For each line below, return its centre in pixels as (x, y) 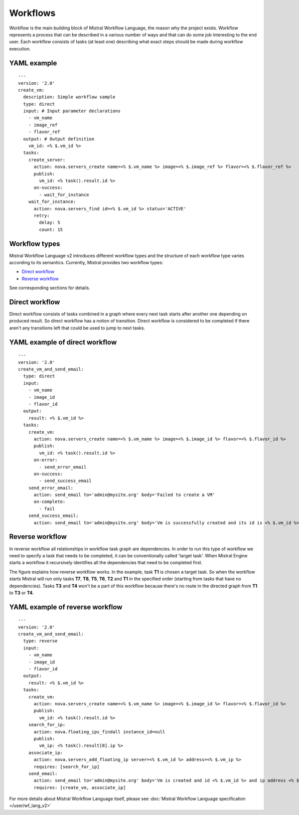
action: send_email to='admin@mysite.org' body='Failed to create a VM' (124, 495)
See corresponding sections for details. (50, 288)
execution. (20, 49)
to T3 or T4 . (22, 593)
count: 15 (51, 230)
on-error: (46, 460)
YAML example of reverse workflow (66, 607)
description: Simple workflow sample (69, 97)
